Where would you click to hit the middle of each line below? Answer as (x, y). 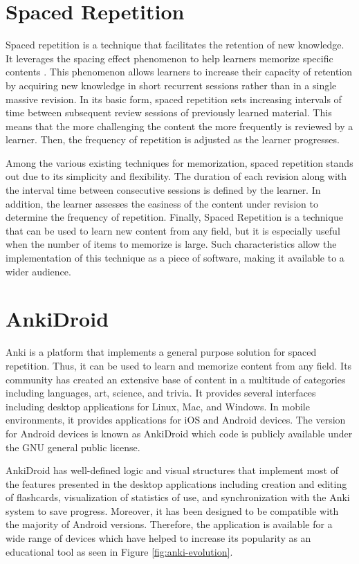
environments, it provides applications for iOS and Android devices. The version (176, 420)
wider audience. (38, 271)
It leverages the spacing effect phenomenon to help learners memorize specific (169, 58)
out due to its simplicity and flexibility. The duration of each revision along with (176, 176)
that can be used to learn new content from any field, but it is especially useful (173, 230)
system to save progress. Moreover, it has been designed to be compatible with (172, 510)
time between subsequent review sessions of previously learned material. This (169, 112)
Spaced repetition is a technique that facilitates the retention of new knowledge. (175, 45)
